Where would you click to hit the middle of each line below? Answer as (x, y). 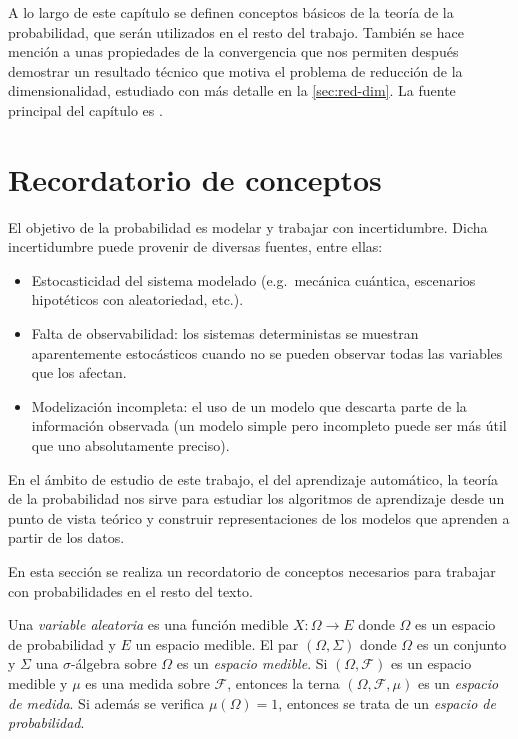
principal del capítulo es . (85, 109)
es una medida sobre (147, 682)
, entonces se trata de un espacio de (387, 702)
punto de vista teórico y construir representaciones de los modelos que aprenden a (259, 517)
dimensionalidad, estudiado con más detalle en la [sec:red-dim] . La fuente (232, 90)
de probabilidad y (62, 643)
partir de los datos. (66, 537)
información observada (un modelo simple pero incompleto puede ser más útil (269, 425)
